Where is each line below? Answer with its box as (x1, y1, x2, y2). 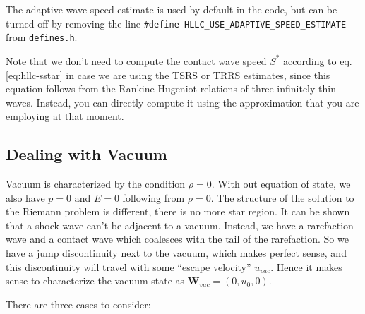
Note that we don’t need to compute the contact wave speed (6, 53, 267, 68)
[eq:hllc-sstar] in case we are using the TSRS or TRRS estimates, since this (6, 67, 330, 82)
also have (6, 190, 45, 205)
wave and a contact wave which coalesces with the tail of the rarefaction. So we (6, 231, 349, 246)
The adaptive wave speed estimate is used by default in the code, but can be (6, 2, 337, 16)
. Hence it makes (270, 259, 342, 274)
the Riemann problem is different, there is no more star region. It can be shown (6, 204, 350, 219)
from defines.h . (6, 30, 78, 44)
